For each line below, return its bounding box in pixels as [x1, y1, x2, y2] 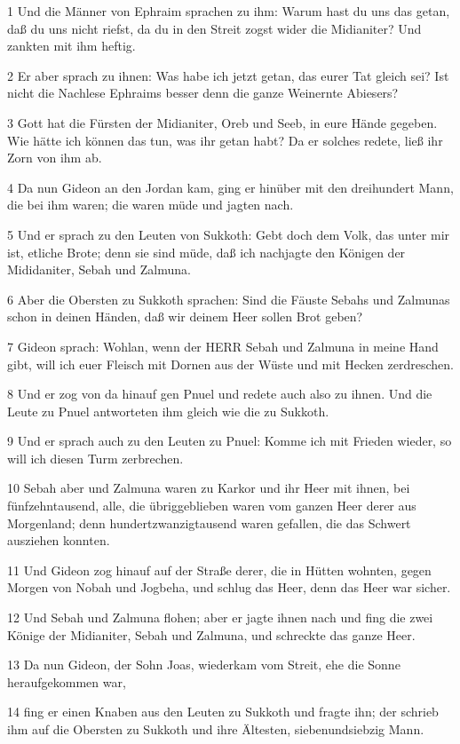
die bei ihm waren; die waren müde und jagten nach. [7, 195, 294, 214]
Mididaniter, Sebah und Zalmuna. [7, 260, 191, 279]
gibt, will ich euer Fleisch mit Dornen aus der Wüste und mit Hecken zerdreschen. [7, 354, 454, 373]
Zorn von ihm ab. [7, 148, 102, 167]
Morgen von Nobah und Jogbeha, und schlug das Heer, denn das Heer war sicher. [7, 578, 451, 597]
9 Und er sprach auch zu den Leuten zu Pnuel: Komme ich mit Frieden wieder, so [7, 431, 452, 450]
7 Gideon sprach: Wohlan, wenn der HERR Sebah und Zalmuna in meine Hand [7, 336, 439, 355]
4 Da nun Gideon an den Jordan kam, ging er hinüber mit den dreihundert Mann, [7, 178, 454, 196]
